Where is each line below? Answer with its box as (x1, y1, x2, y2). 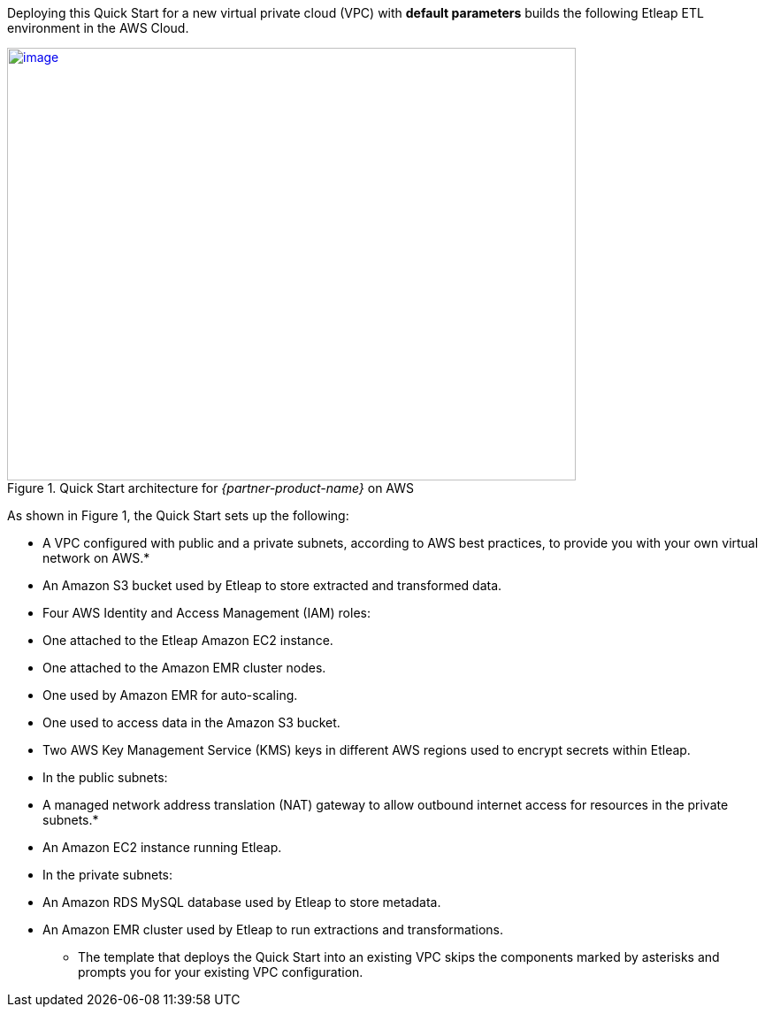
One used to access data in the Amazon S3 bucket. (42, 715, 340, 730)
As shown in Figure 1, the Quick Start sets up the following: (7, 508, 349, 523)
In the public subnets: (42, 770, 168, 785)
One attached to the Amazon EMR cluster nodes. (42, 660, 326, 675)
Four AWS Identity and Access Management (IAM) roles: (42, 605, 371, 620)
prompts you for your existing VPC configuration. (78, 964, 363, 979)
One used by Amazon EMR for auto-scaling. (42, 688, 298, 703)
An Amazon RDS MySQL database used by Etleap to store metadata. (42, 895, 441, 910)
